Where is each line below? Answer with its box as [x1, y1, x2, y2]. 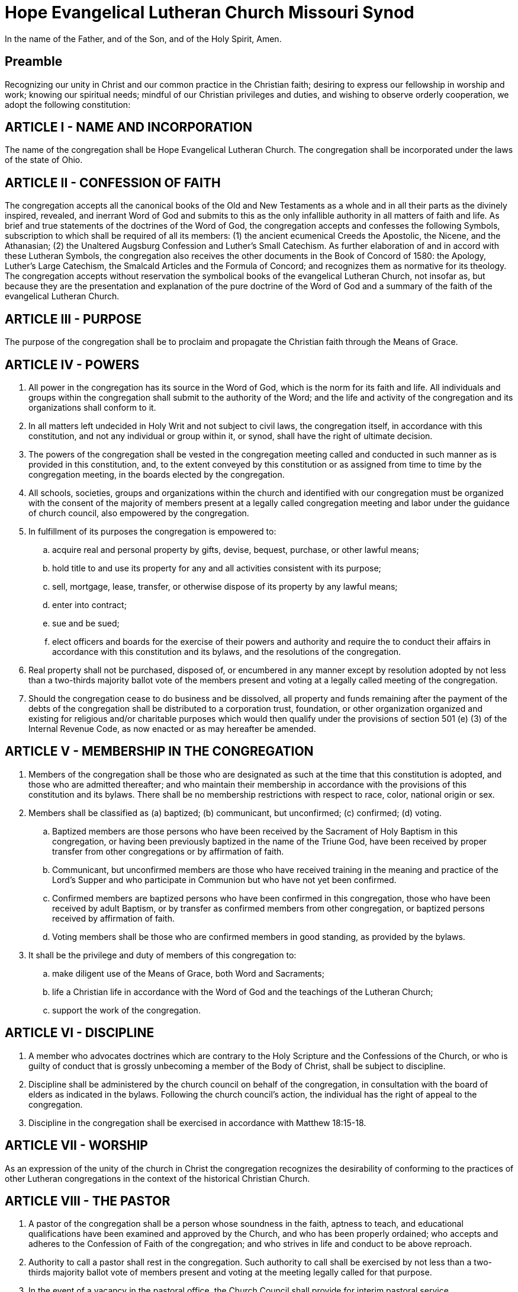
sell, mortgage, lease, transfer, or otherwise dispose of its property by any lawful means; [52, 581, 398, 591]
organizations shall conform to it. [28, 402, 156, 412]
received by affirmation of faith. [52, 913, 175, 923]
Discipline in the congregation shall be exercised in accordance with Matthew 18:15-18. [28, 1117, 366, 1128]
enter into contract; [52, 599, 127, 610]
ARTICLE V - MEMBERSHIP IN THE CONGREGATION [5, 744, 314, 759]
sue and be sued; [52, 618, 120, 628]
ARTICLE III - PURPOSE [5, 311, 142, 327]
